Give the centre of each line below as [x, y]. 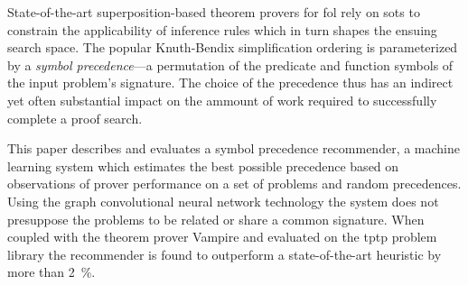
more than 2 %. [51, 272]
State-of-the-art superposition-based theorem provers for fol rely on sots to [214, 12]
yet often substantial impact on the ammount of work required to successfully [222, 100]
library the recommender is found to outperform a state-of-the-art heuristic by [225, 254]
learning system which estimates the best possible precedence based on [203, 165]
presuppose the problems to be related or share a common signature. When [216, 219]
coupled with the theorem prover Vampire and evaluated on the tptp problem [222, 237]
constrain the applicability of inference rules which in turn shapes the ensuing [222, 29]
